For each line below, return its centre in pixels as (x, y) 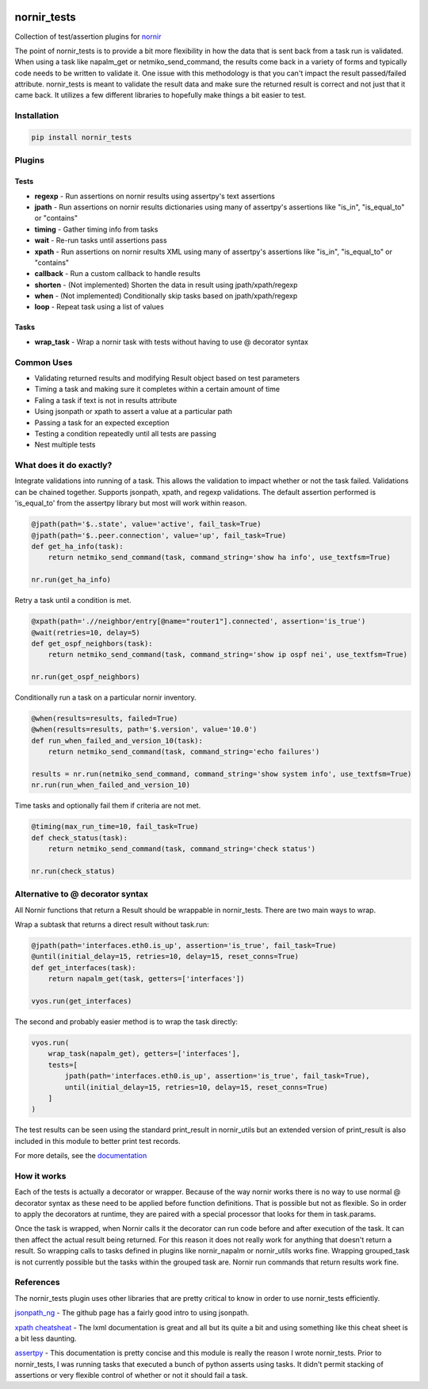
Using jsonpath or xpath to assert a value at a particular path (134, 412)
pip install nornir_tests (82, 138)
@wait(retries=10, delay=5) (86, 632)
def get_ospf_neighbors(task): (92, 643)
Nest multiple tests (65, 445)
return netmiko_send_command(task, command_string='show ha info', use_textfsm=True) (220, 558)
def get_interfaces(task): (84, 967)
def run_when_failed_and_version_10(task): (117, 741)
